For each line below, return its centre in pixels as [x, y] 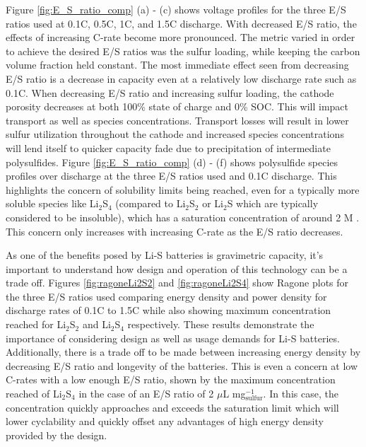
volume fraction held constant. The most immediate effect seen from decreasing [177, 65]
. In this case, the [301, 394]
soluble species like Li [52, 203]
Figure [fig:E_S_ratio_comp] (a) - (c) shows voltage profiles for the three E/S [176, 9]
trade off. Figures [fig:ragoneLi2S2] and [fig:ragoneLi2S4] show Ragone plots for [177, 283]
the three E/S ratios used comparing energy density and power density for [166, 296]
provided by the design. [57, 435]
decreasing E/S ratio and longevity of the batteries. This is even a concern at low [182, 365]
